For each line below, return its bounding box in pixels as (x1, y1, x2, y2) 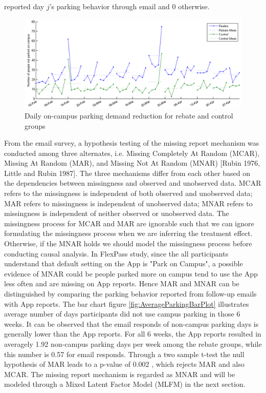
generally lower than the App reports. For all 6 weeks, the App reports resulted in (4, 328, 261, 339)
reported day (4, 1, 45, 11)
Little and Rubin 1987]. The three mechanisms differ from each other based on (4, 167, 251, 178)
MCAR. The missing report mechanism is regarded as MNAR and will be (4, 368, 235, 379)
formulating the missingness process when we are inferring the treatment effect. (4, 228, 253, 239)
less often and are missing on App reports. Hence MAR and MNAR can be (4, 278, 239, 289)
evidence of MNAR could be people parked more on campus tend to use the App (4, 268, 258, 279)
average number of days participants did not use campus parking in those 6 (4, 308, 240, 319)
